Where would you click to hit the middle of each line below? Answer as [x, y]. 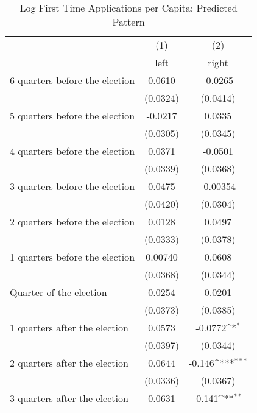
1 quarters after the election [69, 327]
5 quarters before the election [72, 115]
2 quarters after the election [69, 363]
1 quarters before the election [72, 257]
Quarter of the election [58, 292]
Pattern [128, 22]
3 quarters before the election [72, 186]
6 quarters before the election [72, 80]
